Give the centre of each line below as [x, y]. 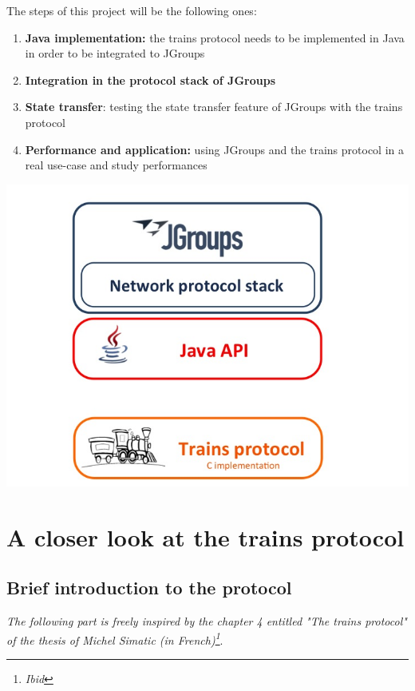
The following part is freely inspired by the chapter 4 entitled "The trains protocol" [207, 620]
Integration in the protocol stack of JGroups [150, 79]
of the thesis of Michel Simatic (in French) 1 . [115, 638]
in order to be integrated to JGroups [115, 53]
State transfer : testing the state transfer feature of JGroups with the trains [214, 107]
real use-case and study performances [116, 165]
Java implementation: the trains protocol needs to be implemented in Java [215, 37]
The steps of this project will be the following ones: [132, 10]
